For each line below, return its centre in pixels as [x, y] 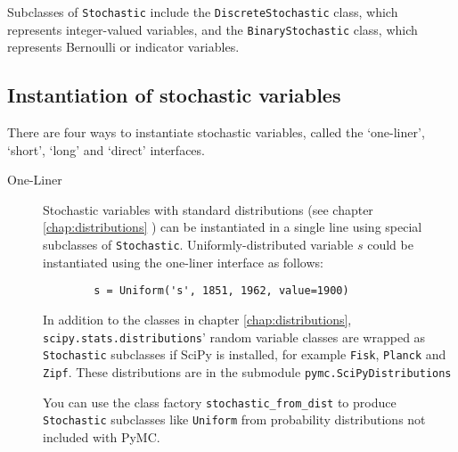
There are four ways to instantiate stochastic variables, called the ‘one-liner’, [216, 132]
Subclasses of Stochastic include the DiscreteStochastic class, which [203, 12]
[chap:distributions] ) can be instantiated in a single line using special [233, 227]
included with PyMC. [102, 436]
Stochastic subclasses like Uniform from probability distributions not [234, 419]
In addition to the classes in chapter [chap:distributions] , [197, 319]
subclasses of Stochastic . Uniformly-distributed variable [198, 245]
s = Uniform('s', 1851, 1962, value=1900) [221, 291]
